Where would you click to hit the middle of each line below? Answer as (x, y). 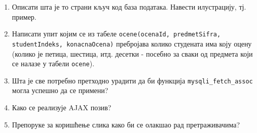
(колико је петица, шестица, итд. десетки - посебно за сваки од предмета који (132, 53)
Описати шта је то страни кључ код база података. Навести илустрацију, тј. (129, 7)
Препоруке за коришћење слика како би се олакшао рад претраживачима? (126, 124)
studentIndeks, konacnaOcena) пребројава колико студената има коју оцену (132, 43)
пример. (24, 16)
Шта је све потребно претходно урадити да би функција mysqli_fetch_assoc (132, 80)
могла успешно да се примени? (60, 90)
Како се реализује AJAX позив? (62, 107)
